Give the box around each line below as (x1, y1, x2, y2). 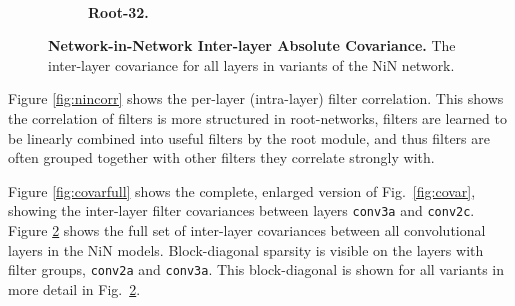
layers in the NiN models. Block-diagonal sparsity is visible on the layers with (8, 239, 484, 260)
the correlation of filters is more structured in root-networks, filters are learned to (8, 107, 507, 128)
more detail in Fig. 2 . (8, 278, 141, 299)
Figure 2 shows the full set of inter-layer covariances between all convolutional (8, 220, 486, 240)
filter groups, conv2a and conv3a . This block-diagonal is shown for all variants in (8, 259, 505, 280)
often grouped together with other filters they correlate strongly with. (8, 147, 435, 168)
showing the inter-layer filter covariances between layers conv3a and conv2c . (8, 200, 475, 221)
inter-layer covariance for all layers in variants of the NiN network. (48, 54, 455, 75)
